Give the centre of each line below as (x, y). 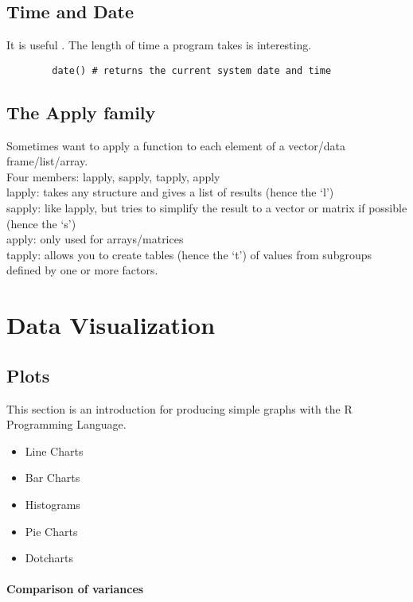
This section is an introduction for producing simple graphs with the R (179, 408)
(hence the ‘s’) (41, 223)
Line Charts (54, 451)
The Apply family (81, 112)
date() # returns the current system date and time (192, 70)
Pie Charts (51, 531)
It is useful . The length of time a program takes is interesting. (159, 45)
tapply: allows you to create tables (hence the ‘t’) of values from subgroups (189, 254)
